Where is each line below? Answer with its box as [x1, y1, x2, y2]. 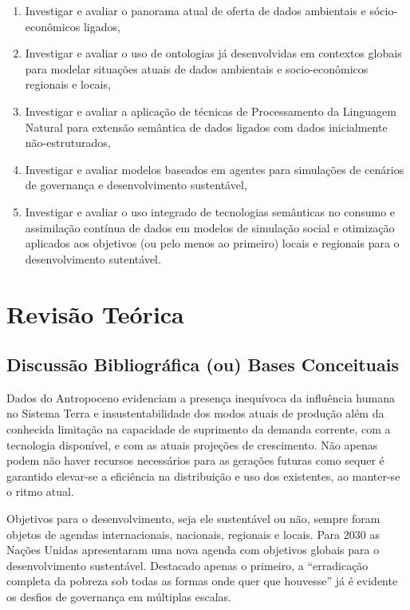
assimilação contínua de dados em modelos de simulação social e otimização [25, 219, 395, 236]
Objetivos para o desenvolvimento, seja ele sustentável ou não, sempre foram [6, 510, 380, 527]
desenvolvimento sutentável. [25, 250, 161, 267]
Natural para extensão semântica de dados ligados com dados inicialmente [25, 118, 388, 135]
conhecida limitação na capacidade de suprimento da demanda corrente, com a [6, 421, 391, 438]
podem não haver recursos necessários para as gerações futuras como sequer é [6, 452, 384, 469]
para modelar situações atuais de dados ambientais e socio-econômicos [25, 60, 369, 77]
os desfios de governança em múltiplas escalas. [6, 588, 232, 605]
